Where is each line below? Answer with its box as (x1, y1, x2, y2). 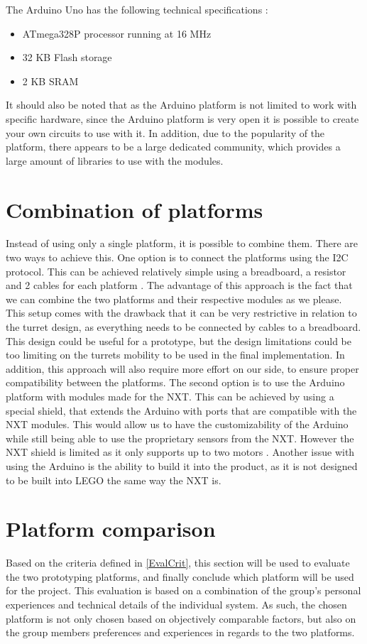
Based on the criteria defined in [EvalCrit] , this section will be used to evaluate (6, 555, 350, 570)
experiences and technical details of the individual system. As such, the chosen (6, 597, 347, 612)
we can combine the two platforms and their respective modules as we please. (6, 291, 342, 306)
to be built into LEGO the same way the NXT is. (6, 472, 221, 487)
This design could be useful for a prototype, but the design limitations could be (6, 333, 352, 348)
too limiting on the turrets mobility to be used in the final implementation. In (6, 347, 345, 362)
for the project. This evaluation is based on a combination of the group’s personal (6, 583, 361, 598)
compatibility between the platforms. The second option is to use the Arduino (6, 375, 345, 390)
